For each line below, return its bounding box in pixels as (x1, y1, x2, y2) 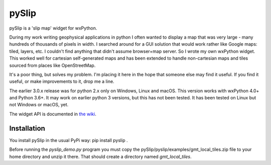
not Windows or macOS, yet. (9, 102, 69, 108)
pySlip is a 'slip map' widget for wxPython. (9, 25, 97, 31)
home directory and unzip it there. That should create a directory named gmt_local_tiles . (9, 153, 192, 159)
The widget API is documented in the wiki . (9, 111, 96, 117)
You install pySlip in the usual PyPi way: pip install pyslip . (9, 137, 128, 143)
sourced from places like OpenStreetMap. (9, 62, 96, 68)
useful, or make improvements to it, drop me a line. (9, 78, 115, 85)
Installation (9, 124, 45, 132)
